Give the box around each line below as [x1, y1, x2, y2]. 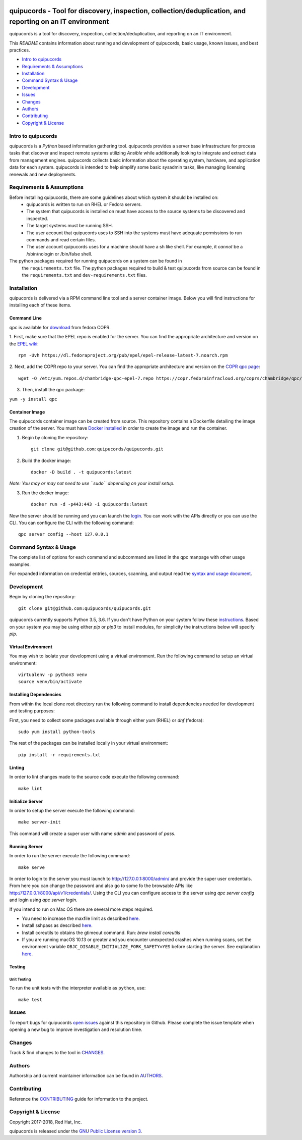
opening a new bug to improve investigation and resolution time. [9, 1026, 143, 1032]
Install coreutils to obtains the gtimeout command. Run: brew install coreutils [22, 929, 181, 936]
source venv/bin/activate [18, 679, 83, 685]
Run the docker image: [22, 490, 69, 496]
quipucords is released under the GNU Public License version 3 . [9, 1128, 142, 1134]
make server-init [18, 819, 61, 825]
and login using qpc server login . [9, 897, 78, 903]
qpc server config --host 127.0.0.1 [18, 532, 109, 537]
